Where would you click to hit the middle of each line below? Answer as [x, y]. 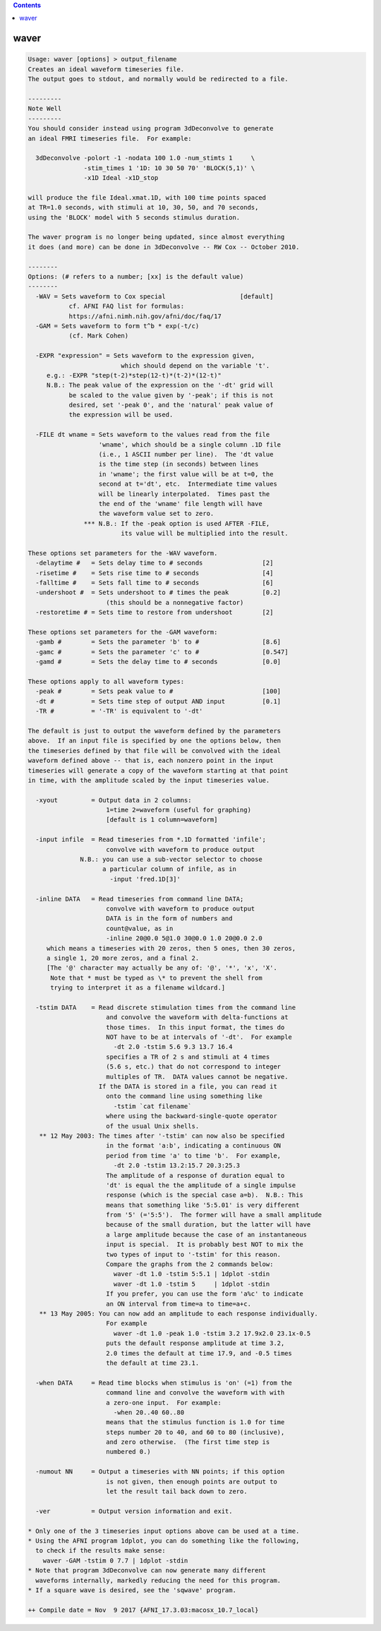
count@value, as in [140, 928]
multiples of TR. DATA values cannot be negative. [197, 1077]
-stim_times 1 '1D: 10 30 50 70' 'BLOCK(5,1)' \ [169, 168]
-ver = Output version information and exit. [134, 1511]
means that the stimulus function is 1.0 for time [195, 1422]
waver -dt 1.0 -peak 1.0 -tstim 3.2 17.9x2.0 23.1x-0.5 [212, 1333]
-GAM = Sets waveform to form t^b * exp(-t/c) [117, 326]
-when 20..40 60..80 [149, 1412]
